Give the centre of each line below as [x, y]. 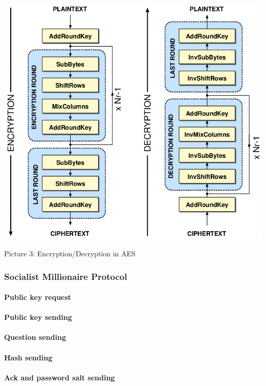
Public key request [38, 297]
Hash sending [28, 357]
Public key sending [38, 317]
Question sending [35, 337]
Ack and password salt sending [60, 377]
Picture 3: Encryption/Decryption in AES [70, 253]
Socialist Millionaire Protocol [66, 276]
